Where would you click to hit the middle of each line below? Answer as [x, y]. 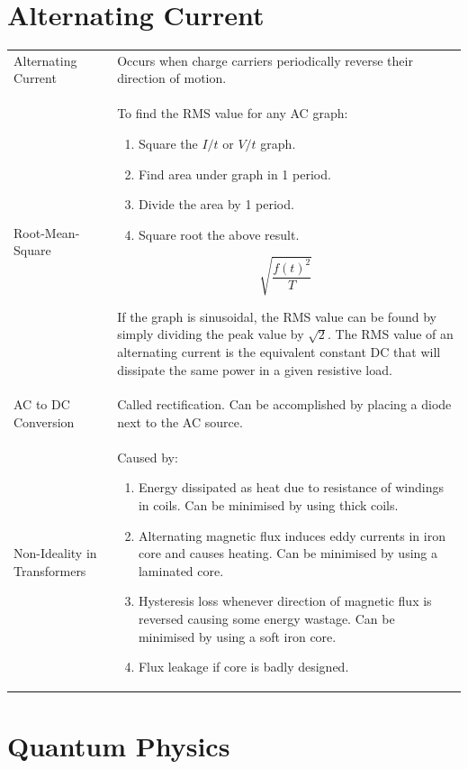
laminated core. [181, 570]
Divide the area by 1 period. [216, 204]
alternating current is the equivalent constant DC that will [279, 352]
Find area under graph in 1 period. [234, 174]
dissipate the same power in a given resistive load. [255, 369]
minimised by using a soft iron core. [237, 636]
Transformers [50, 570]
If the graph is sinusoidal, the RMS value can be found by [277, 316]
